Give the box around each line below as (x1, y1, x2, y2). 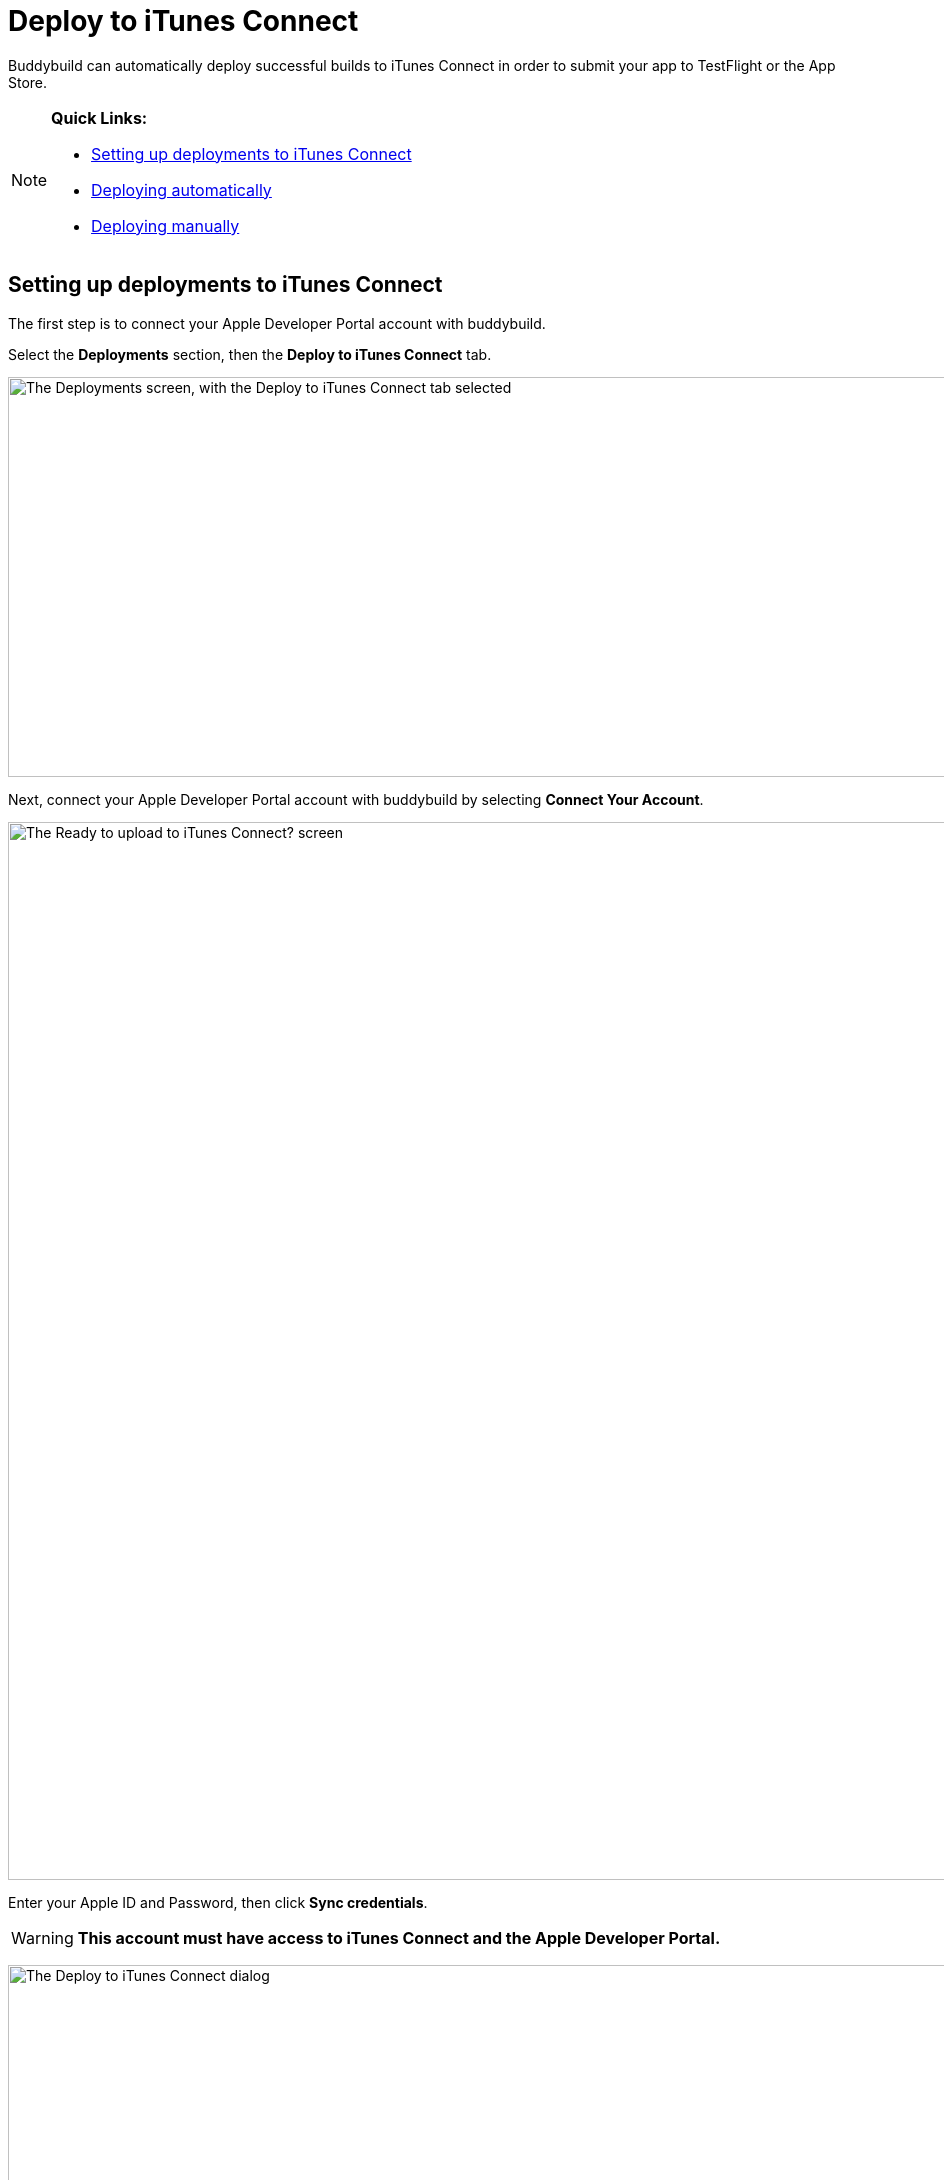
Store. (8, 73, 48, 91)
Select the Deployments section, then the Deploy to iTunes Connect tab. (8, 345, 492, 363)
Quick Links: (51, 107, 148, 128)
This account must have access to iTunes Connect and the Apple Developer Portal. (77, 1927, 721, 1948)
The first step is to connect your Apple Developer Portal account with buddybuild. (8, 314, 546, 332)
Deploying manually (91, 215, 240, 236)
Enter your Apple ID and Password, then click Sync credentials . (8, 1893, 428, 1911)
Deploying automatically (91, 179, 272, 200)
